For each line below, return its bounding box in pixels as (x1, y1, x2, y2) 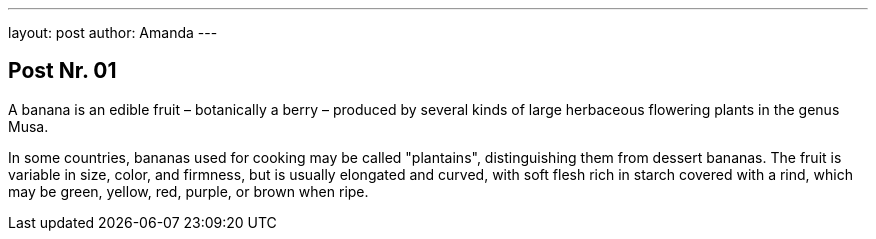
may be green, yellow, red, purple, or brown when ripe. (8, 182, 369, 200)
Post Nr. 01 (8, 58, 117, 84)
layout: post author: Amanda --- (8, 24, 218, 41)
